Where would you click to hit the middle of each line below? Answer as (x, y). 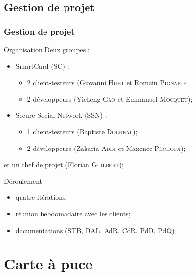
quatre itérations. (41, 197)
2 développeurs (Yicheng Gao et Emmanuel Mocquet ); (110, 98)
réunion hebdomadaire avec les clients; (73, 213)
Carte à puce (48, 264)
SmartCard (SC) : (42, 66)
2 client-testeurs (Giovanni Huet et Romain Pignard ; (107, 82)
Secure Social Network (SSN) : (61, 115)
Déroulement (23, 180)
